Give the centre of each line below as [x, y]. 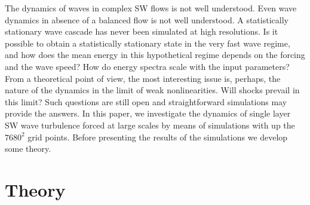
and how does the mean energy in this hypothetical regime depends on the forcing [155, 55]
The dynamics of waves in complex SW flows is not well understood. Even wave [151, 8]
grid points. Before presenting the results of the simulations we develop [158, 137]
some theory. [28, 149]
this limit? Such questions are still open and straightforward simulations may [146, 101]
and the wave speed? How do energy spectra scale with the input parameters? [147, 66]
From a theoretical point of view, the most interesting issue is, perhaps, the [143, 78]
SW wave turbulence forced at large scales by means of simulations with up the [150, 125]
